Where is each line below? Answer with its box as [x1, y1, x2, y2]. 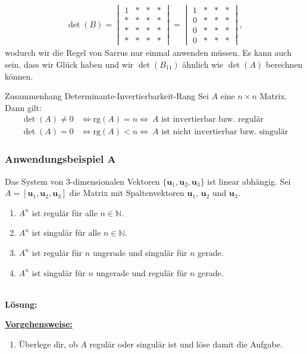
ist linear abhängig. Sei [207, 175, 291, 187]
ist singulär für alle [32, 226, 101, 239]
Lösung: [5, 298, 37, 310]
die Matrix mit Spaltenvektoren [69, 187, 184, 199]
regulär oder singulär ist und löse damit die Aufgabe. [89, 337, 283, 350]
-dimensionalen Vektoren [70, 175, 160, 187]
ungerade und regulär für [96, 266, 187, 279]
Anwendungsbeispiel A [5, 151, 116, 166]
